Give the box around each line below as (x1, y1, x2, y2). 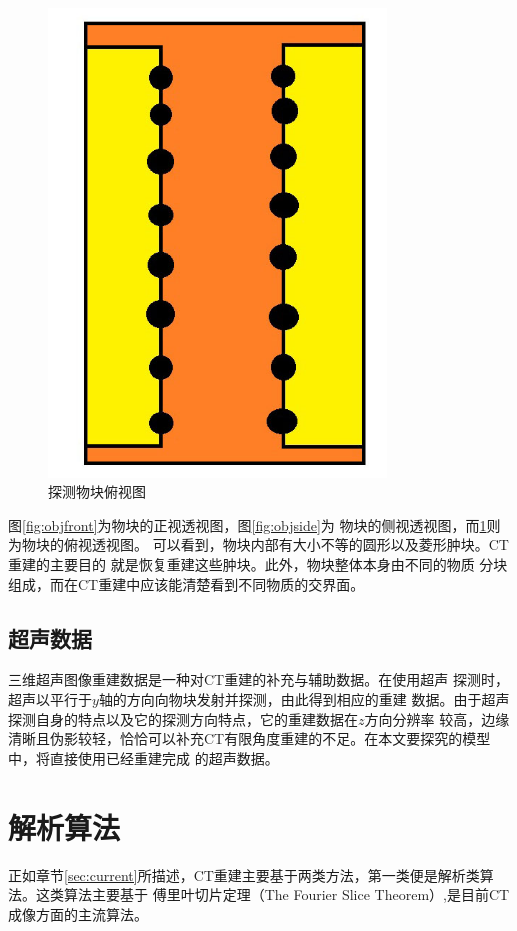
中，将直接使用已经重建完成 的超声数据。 (8, 747, 279, 768)
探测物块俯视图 (48, 481, 146, 502)
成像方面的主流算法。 (8, 903, 148, 924)
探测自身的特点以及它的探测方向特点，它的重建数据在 (8, 708, 358, 729)
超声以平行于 (8, 689, 92, 710)
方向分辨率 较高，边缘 (364, 708, 510, 729)
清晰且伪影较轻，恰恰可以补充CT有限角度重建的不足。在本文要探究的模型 (8, 728, 491, 749)
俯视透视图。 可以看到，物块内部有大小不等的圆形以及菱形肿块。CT (63, 534, 509, 555)
